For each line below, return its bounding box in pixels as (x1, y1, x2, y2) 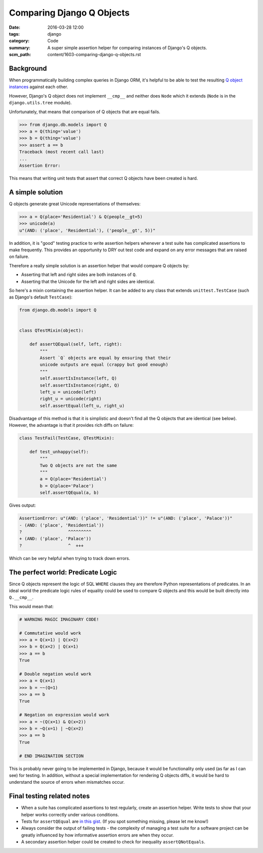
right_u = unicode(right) (39, 396, 102, 402)
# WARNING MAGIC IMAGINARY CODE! (19, 616, 99, 622)
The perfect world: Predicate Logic (9, 568, 117, 576)
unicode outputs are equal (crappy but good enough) (39, 362, 169, 368)
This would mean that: (9, 603, 54, 609)
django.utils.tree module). (9, 100, 72, 106)
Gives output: (9, 502, 36, 508)
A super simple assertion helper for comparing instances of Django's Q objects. (47, 44, 207, 51)
